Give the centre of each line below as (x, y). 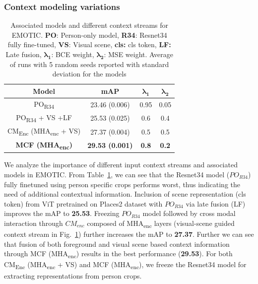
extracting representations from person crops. (73, 275)
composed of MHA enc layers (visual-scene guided (161, 223)
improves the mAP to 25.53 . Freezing (62, 213)
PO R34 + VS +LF (44, 118)
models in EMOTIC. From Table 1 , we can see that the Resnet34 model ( (117, 174)
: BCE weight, (73, 54)
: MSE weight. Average (138, 54)
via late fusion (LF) (216, 203)
